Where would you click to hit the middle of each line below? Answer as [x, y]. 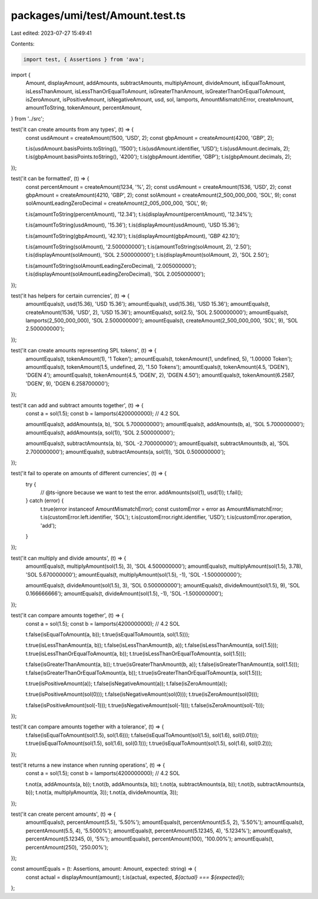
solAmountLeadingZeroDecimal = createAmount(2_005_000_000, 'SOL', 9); [117, 203]
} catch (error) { [45, 501]
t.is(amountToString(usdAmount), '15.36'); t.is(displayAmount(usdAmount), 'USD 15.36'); [132, 225]
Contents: [23, 44]
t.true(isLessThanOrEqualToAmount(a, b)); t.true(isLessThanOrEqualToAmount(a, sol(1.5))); [136, 653]
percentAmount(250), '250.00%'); [67, 847]
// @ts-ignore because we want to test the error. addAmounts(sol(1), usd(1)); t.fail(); [142, 492]
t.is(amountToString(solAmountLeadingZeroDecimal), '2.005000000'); [111, 266]
